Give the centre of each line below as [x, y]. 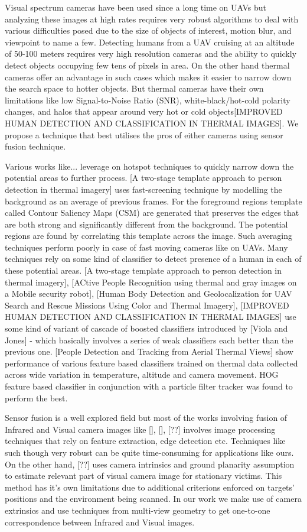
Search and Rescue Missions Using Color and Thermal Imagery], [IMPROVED [147, 305]
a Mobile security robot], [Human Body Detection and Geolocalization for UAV [148, 293]
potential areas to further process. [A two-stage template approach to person [143, 178]
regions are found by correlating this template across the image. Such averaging [149, 236]
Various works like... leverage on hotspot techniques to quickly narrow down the [149, 166]
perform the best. [36, 398]
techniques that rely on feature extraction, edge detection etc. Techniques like [145, 441]
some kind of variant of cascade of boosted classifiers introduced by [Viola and [146, 328]
